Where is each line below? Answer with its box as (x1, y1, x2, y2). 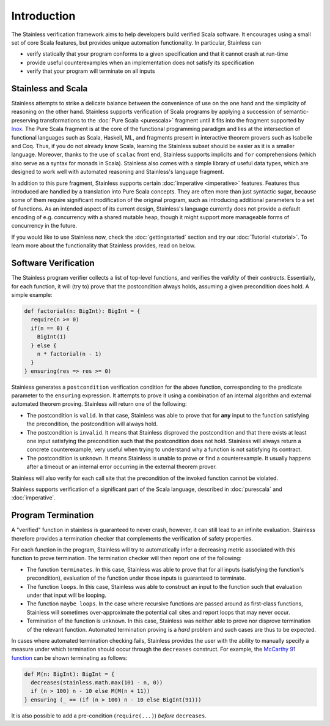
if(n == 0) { (31, 324, 70, 332)
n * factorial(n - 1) (37, 350, 102, 357)
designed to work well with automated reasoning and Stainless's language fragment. (11, 168, 224, 176)
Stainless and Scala (11, 83, 88, 94)
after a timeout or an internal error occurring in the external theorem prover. (26, 463, 217, 471)
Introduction (11, 9, 76, 23)
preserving (11, 116, 39, 124)
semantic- (283, 108, 309, 116)
